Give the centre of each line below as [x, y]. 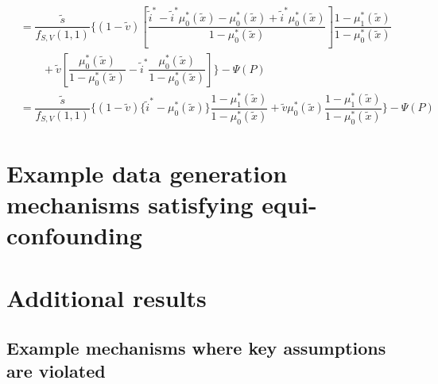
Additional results [107, 297]
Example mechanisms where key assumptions [196, 348]
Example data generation [147, 173]
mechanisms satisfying [130, 204]
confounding [74, 235]
